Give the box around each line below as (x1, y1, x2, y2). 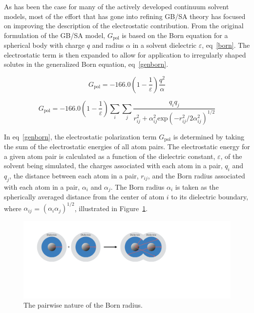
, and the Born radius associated (148, 170, 245, 180)
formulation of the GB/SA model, (4, 30, 106, 40)
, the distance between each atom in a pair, (9, 170, 139, 180)
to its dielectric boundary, (171, 192, 248, 202)
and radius (92, 40, 124, 50)
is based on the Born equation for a (122, 30, 228, 40)
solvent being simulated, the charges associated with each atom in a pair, (4, 160, 223, 171)
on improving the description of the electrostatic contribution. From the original (4, 20, 244, 31)
